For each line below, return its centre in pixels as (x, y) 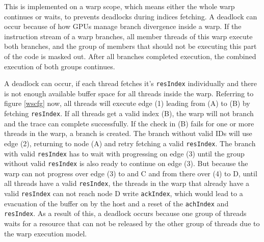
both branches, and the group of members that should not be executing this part (130, 46)
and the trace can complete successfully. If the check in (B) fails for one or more (129, 123)
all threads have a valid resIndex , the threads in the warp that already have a (127, 183)
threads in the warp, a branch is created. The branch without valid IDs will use (128, 133)
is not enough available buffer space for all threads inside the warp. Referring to (129, 93)
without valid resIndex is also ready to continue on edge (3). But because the (126, 163)
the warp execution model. (46, 233)
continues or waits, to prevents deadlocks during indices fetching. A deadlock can (131, 16)
